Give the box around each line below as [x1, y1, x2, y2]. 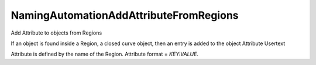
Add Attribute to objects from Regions [11, 29, 102, 36]
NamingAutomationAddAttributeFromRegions [11, 9, 239, 22]
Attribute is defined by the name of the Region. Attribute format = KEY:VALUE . [11, 50, 199, 58]
